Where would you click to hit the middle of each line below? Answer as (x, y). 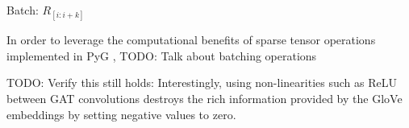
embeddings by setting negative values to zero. (121, 114)
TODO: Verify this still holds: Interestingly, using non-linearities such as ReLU (202, 83)
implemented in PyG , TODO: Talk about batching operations (162, 55)
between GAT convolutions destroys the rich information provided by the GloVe (204, 98)
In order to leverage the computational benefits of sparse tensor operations (191, 40)
